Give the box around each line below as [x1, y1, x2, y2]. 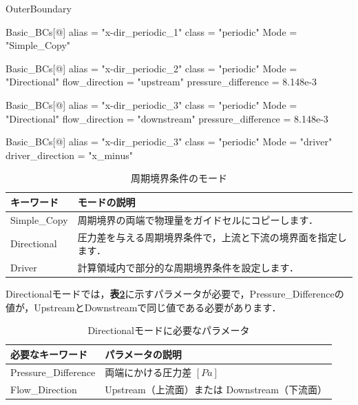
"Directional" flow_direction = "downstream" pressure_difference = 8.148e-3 [6, 111, 328, 125]
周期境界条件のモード [131, 171, 227, 185]
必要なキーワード [10, 346, 87, 361]
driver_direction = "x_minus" [6, 147, 133, 162]
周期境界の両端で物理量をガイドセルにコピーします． [77, 212, 319, 227]
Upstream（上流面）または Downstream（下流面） [105, 382, 327, 396]
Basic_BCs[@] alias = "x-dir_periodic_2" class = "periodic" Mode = [6, 61, 297, 75]
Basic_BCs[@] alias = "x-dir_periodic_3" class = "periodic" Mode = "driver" [6, 134, 333, 149]
